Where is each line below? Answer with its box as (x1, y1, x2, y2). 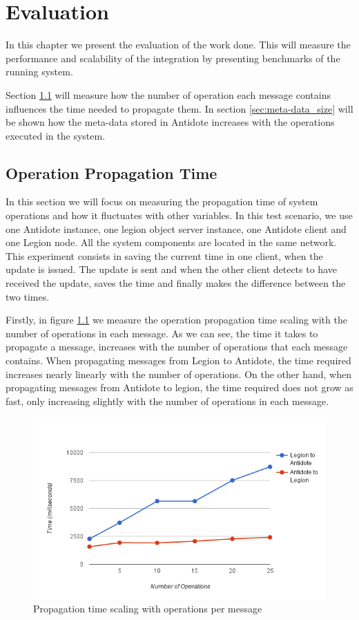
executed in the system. (6, 128, 106, 142)
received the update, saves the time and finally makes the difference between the (6, 276, 346, 290)
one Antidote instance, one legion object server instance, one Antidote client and (6, 221, 347, 236)
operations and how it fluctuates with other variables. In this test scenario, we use (6, 208, 353, 223)
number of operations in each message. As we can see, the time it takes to (6, 326, 318, 340)
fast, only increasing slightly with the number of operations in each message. (6, 393, 329, 408)
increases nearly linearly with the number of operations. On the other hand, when (6, 366, 352, 381)
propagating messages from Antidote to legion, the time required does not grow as (6, 380, 353, 395)
